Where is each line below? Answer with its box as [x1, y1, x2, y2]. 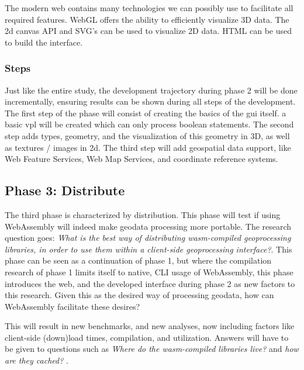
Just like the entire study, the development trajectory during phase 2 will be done [5, 84, 298, 96]
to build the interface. [5, 36, 83, 48]
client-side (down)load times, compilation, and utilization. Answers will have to [5, 331, 289, 343]
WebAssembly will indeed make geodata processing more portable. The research [5, 220, 292, 232]
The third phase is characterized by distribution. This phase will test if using [5, 208, 281, 220]
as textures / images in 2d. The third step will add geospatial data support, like [5, 141, 291, 153]
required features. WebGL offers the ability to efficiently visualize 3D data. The [5, 13, 289, 25]
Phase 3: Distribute [5, 181, 125, 199]
